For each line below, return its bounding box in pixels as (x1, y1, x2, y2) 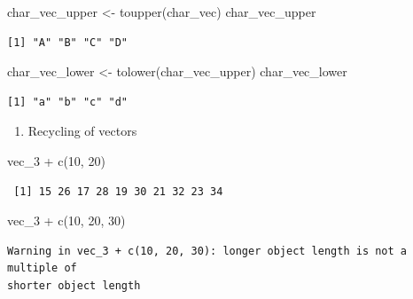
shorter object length (7, 279, 141, 292)
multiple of (7, 262, 77, 275)
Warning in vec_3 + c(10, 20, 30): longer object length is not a (7, 244, 408, 257)
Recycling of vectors (27, 122, 137, 140)
